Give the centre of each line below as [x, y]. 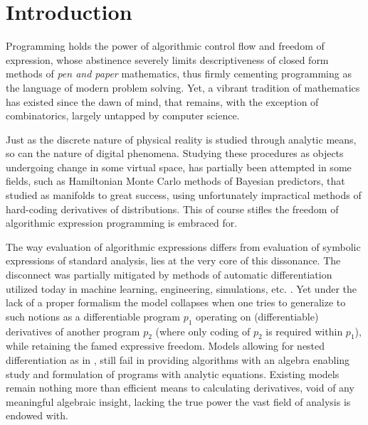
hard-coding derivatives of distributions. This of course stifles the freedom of [172, 209]
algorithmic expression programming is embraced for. [122, 223]
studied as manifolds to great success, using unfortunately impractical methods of [184, 195]
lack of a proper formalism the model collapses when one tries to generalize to [176, 302]
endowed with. [37, 415]
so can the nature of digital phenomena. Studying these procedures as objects [175, 153]
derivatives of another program [73, 331]
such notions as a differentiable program [93, 316]
